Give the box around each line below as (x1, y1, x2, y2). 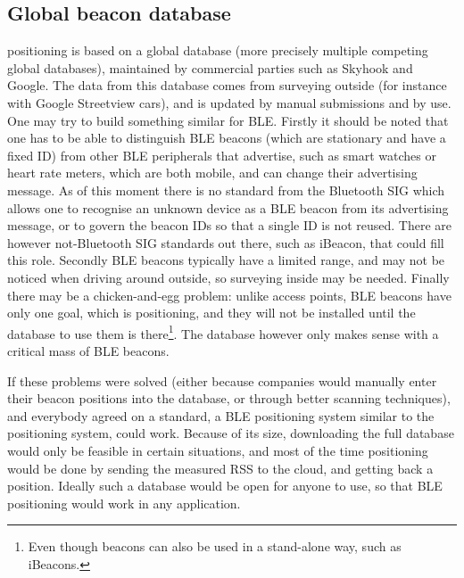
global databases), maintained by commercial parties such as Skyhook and (7, 58, 413, 77)
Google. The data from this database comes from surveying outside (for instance (7, 76, 447, 95)
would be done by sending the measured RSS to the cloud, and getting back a (7, 458, 434, 477)
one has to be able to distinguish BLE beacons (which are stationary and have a (7, 128, 446, 147)
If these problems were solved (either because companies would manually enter (7, 371, 437, 390)
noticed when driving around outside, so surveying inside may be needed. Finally (7, 268, 450, 286)
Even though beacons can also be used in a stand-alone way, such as (28, 537, 402, 556)
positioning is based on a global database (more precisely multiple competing (7, 41, 428, 60)
